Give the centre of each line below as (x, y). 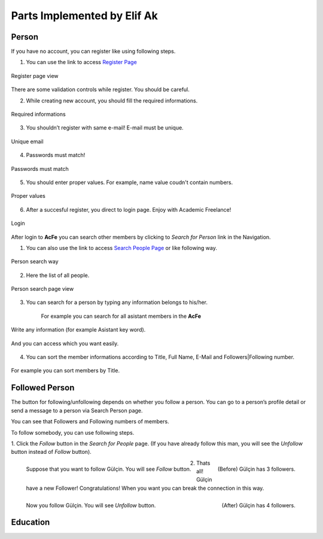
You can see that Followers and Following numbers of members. (90, 421)
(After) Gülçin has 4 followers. (258, 505)
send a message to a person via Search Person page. (77, 410)
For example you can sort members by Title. (65, 371)
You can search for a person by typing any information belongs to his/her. (117, 302)
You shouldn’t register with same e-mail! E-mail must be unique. (105, 128)
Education (31, 523)
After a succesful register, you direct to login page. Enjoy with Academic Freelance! (129, 209)
